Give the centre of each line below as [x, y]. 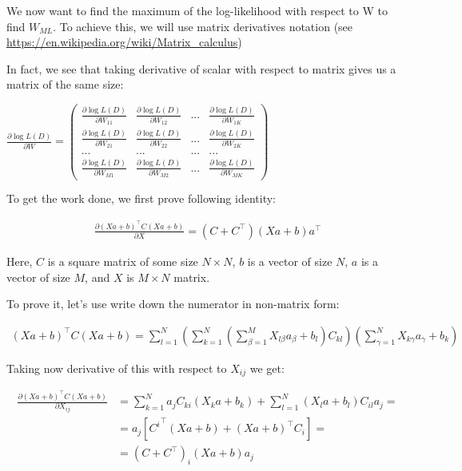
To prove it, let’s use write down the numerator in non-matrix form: [173, 304]
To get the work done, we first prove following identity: [141, 198]
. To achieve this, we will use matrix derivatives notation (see [203, 26]
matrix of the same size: [65, 84]
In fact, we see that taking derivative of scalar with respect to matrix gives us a [201, 68]
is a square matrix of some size [123, 261]
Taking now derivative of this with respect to [117, 368]
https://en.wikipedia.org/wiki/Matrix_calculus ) [124, 42]
